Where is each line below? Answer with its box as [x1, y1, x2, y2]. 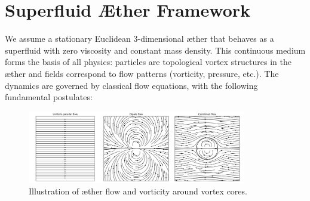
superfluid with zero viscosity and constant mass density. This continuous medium [5, 44, 306, 56]
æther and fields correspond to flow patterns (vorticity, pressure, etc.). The [5, 67, 279, 79]
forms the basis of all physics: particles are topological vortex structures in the [5, 55, 291, 68]
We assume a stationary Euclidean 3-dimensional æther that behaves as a [5, 32, 274, 45]
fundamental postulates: [5, 91, 93, 103]
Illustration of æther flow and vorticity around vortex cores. [29, 185, 247, 197]
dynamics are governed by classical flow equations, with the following [5, 79, 258, 91]
